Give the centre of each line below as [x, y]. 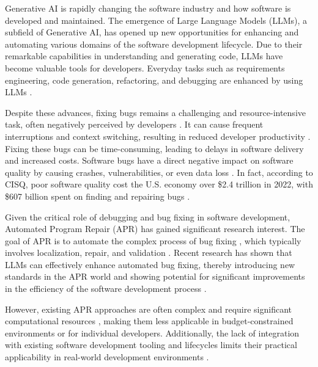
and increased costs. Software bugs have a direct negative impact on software [149, 160]
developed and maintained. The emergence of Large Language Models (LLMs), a [156, 20]
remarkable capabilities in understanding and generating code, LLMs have [144, 56]
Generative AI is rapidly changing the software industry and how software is [148, 8]
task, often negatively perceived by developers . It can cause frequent [134, 124]
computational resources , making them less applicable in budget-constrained [149, 321]
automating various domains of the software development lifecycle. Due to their [154, 44]
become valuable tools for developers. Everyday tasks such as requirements [145, 67]
